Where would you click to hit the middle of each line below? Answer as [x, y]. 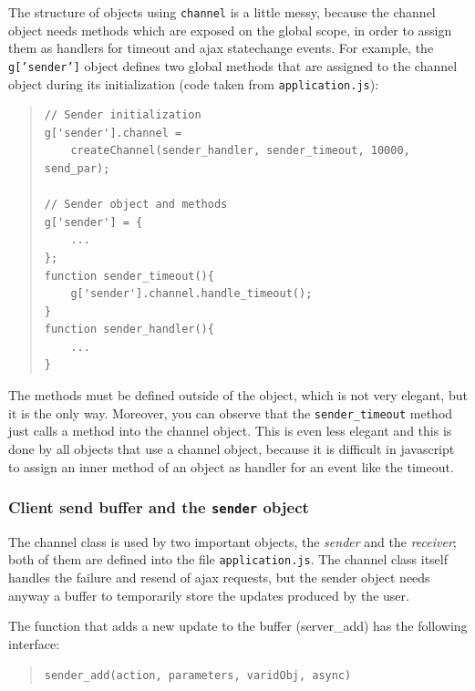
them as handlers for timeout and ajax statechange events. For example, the [221, 48]
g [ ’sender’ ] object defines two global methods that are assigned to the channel [233, 65]
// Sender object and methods [136, 205]
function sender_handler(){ [129, 330]
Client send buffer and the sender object [159, 507]
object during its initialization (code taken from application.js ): [194, 83]
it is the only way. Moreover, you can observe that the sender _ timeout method [231, 413]
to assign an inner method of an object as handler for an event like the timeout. [231, 466]
